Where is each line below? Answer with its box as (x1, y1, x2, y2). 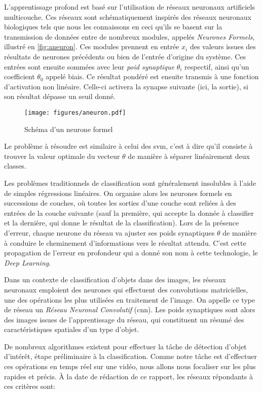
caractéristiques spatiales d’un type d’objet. (4, 324, 139, 335)
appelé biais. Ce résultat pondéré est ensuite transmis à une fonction (46, 71, 259, 82)
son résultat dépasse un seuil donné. (4, 91, 116, 102)
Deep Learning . (4, 257, 51, 268)
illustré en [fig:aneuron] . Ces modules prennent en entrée (4, 41, 179, 52)
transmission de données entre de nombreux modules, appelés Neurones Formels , (4, 31, 255, 42)
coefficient (4, 71, 35, 82)
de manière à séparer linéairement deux (128, 150, 250, 161)
